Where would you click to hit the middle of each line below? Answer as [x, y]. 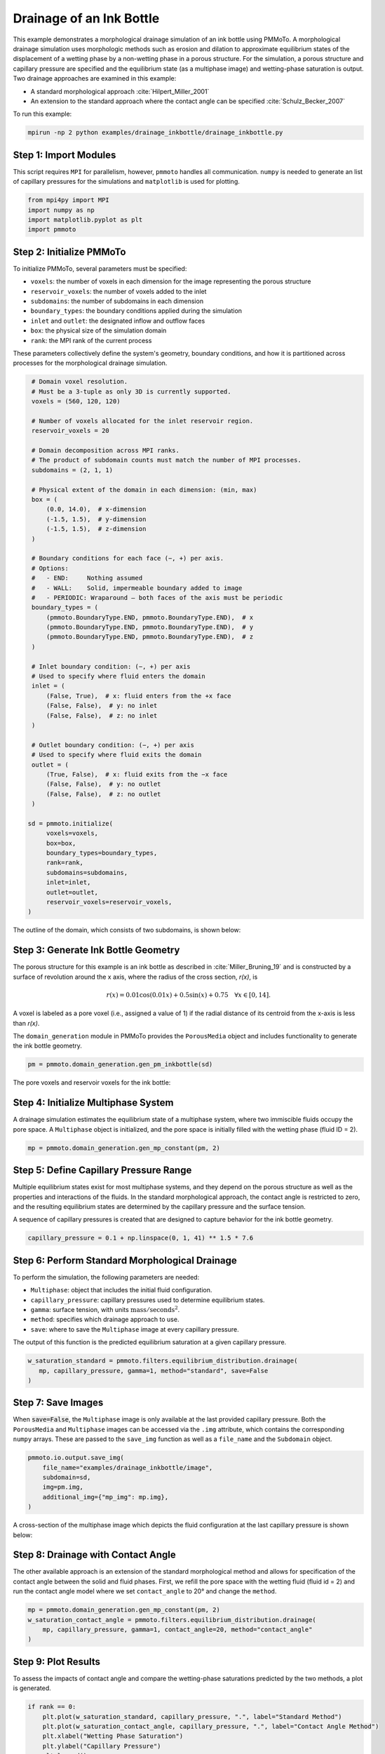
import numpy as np [61, 210]
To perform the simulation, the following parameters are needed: [106, 1277]
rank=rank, [65, 863]
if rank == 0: [52, 1707]
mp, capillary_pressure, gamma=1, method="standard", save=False [154, 1371]
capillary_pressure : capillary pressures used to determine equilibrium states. [148, 1300]
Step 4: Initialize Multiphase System [93, 1103]
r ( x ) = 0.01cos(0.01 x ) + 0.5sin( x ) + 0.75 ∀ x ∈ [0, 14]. [189, 995]
